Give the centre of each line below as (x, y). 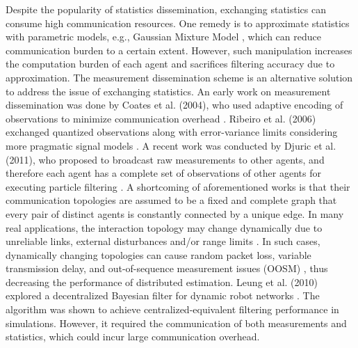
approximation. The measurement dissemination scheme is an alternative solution (179, 77)
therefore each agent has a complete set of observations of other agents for (163, 173)
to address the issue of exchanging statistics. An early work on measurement (168, 91)
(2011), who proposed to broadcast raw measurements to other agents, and (165, 159)
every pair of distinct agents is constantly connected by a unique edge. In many (175, 213)
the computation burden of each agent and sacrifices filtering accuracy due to (170, 64)
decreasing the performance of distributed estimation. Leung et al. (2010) (162, 282)
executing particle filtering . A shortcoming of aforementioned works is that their (178, 186)
